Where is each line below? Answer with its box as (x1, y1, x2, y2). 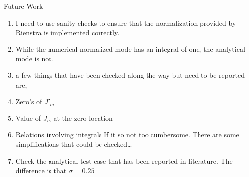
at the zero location (53, 112, 113, 123)
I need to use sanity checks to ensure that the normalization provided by (15, 17, 236, 28)
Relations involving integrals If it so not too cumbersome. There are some (15, 129, 239, 140)
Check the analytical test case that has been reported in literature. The (15, 155, 233, 166)
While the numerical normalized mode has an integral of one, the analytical (15, 43, 245, 54)
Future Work (4, 1, 43, 11)
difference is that (15, 165, 67, 176)
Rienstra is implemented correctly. (15, 27, 120, 37)
